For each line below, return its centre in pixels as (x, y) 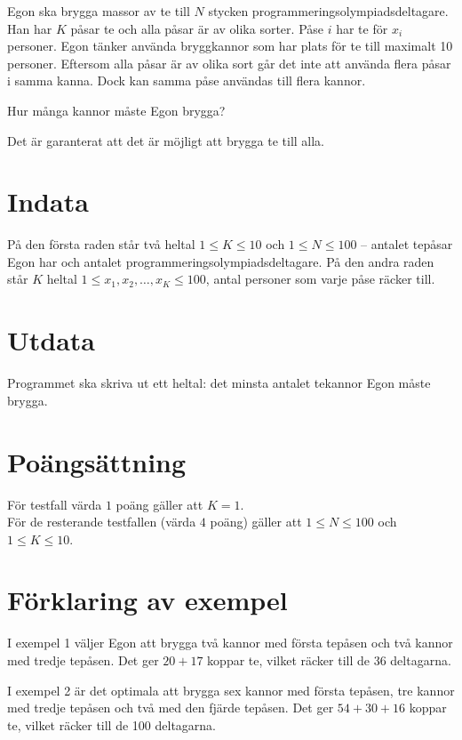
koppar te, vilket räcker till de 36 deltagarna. (329, 660)
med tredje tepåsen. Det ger (83, 660)
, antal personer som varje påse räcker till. (320, 279)
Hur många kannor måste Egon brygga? (116, 110)
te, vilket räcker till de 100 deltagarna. (112, 724)
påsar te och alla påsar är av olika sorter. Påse (197, 28)
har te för (362, 28)
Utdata (52, 340)
